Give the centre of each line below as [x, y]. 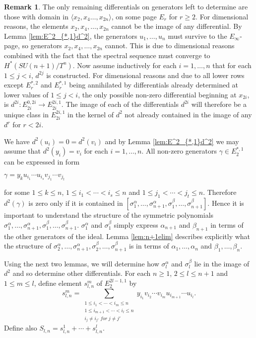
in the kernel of [91, 114]
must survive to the [197, 36]
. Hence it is [226, 203]
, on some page [134, 16]
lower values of [26, 94]
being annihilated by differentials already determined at [154, 85]
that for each [232, 65]
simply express [136, 224]
